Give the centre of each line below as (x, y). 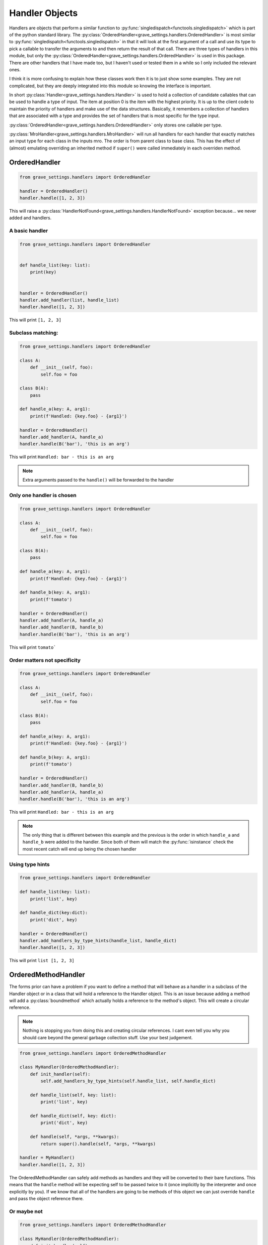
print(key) (43, 272)
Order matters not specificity (45, 660)
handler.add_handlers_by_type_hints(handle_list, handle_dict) (98, 940)
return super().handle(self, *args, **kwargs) (98, 1144)
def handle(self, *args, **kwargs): (74, 1137)
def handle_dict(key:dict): (54, 913)
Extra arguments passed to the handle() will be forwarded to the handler (98, 480)
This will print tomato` (33, 647)
